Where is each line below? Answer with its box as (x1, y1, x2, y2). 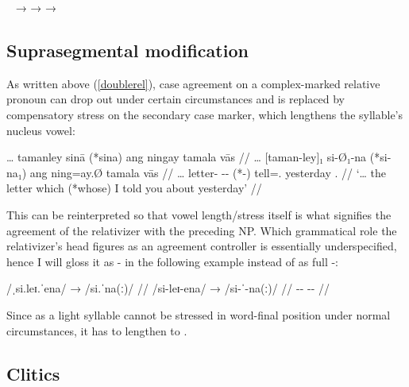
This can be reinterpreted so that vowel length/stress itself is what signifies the (6, 206, 392, 223)
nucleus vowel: (6, 122, 75, 138)
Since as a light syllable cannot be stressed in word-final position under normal (6, 306, 391, 323)
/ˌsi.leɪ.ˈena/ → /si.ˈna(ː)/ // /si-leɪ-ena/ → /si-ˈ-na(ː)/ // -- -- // (6, 280, 330, 296)
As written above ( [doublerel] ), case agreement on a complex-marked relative (6, 75, 380, 91)
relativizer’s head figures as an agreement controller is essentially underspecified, (6, 238, 397, 254)
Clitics (6, 361, 60, 385)
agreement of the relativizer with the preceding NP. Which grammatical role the (6, 222, 397, 238)
